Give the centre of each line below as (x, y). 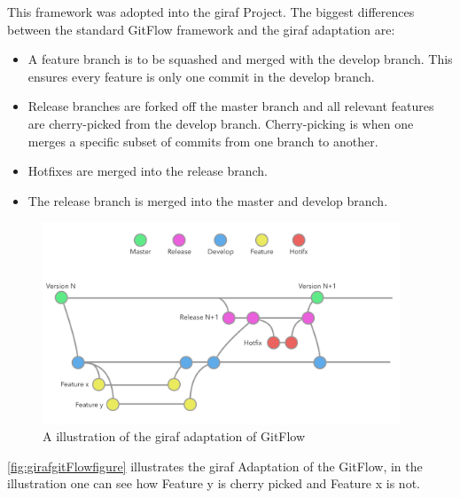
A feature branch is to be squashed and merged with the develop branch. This (240, 59)
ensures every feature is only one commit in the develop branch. (201, 76)
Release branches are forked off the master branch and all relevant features (231, 106)
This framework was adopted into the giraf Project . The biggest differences (211, 12)
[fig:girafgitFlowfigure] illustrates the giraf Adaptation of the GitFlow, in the (215, 466)
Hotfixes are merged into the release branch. (148, 171)
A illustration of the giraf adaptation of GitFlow (174, 436)
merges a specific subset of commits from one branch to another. (203, 141)
